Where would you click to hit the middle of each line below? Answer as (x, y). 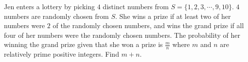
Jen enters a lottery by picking (50, 6)
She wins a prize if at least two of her (175, 16)
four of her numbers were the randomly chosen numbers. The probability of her (122, 35)
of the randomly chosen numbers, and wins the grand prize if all (148, 25)
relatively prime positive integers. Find (62, 54)
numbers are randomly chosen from (56, 16)
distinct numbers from (136, 6)
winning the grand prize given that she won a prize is (83, 44)
